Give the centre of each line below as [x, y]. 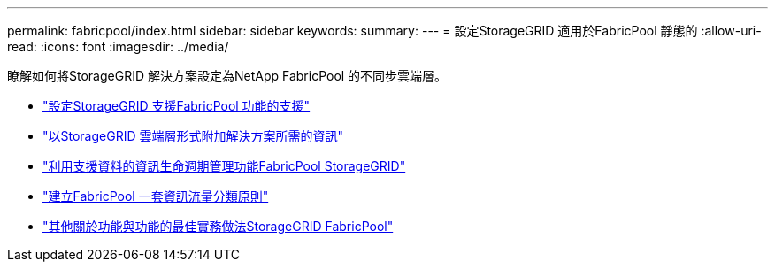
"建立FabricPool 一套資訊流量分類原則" [156, 196]
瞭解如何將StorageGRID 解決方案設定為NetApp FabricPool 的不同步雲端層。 [227, 76]
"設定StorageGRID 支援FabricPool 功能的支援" [176, 106]
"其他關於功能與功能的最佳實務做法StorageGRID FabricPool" [218, 226]
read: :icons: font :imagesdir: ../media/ [118, 46]
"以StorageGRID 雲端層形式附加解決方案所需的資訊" [193, 136]
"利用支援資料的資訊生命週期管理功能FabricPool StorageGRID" [224, 166]
